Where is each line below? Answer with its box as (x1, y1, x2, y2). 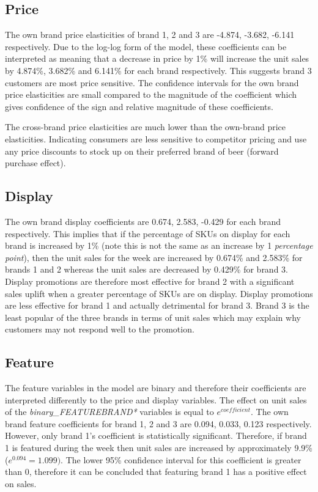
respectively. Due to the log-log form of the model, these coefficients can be (5, 40, 287, 53)
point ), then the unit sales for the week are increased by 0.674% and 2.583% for (5, 251, 303, 263)
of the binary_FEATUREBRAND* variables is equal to (5, 405, 214, 418)
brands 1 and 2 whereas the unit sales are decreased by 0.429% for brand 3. (5, 263, 288, 276)
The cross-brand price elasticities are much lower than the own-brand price (5, 120, 286, 133)
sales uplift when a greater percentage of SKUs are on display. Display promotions (5, 287, 313, 299)
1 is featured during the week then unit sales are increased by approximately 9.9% (5, 441, 312, 454)
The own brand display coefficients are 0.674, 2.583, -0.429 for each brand (5, 215, 281, 227)
